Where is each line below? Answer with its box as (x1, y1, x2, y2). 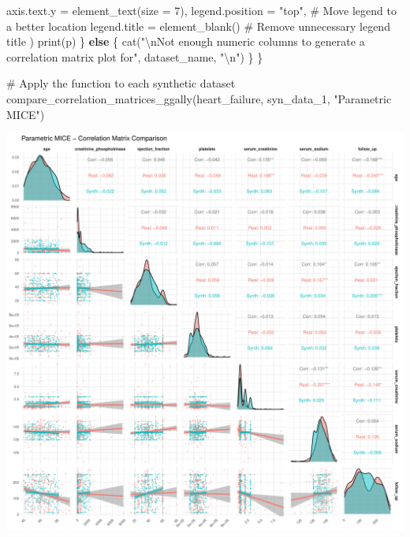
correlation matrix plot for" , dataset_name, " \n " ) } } (6, 48, 263, 65)
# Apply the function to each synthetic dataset (6, 75, 236, 91)
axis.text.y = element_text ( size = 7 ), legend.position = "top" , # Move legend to (6, 2, 397, 18)
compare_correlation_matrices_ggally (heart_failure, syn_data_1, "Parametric (6, 90, 392, 106)
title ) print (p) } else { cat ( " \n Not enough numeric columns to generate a (6, 33, 365, 50)
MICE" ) (6, 106, 45, 122)
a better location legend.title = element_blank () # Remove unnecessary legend (6, 17, 390, 34)
